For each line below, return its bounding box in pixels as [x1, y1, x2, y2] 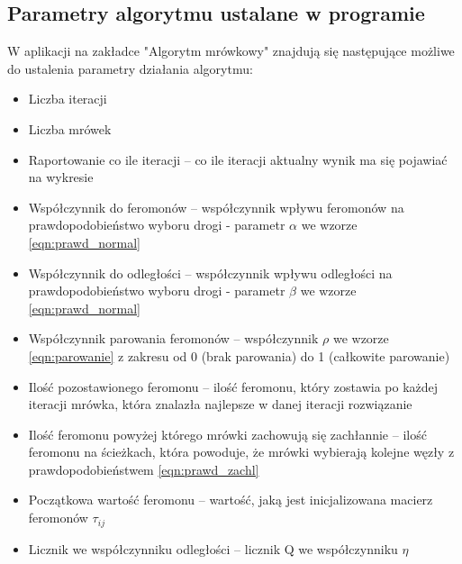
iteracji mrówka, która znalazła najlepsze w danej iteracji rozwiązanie [28, 395, 412, 414]
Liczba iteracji [28, 89, 107, 108]
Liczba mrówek [28, 119, 112, 138]
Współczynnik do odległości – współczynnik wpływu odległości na [28, 263, 393, 282]
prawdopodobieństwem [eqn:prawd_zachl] [28, 459, 259, 478]
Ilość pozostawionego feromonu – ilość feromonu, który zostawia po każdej [28, 377, 439, 396]
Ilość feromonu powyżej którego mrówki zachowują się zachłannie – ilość [28, 424, 427, 443]
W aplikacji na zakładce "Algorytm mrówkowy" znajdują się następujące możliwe [7, 41, 455, 60]
